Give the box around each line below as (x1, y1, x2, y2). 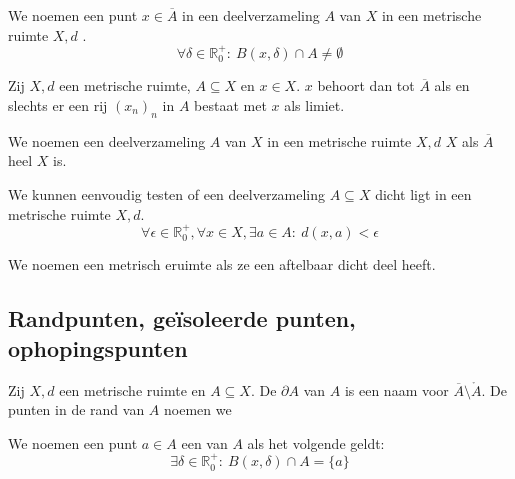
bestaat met (194, 95, 267, 116)
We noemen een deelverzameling (8, 130, 206, 151)
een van (181, 432, 228, 453)
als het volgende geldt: (247, 432, 385, 453)
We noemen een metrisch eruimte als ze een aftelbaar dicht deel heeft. (8, 254, 436, 275)
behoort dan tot (317, 75, 415, 96)
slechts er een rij (8, 95, 108, 116)
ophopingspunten (8, 332, 188, 363)
